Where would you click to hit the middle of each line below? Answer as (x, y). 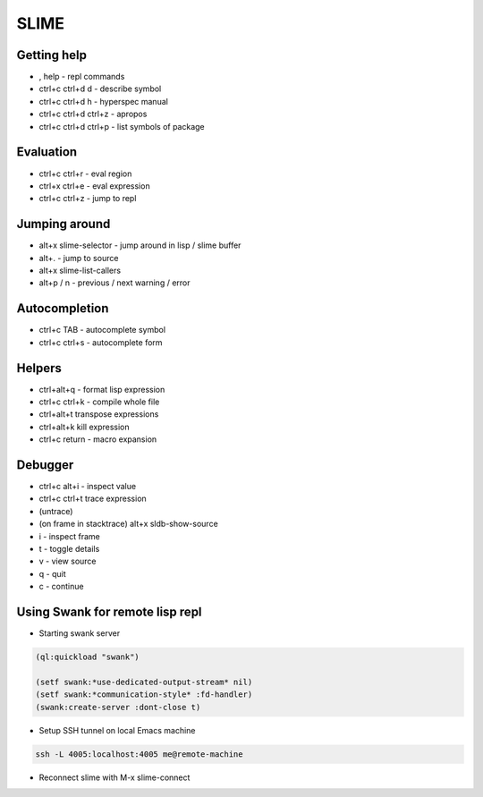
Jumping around (64, 224)
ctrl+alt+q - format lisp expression (102, 389)
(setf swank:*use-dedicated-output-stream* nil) (144, 682)
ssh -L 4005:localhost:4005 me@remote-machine (139, 754)
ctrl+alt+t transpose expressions (99, 414)
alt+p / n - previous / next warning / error (114, 283)
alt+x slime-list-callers (80, 270)
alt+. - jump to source (79, 258)
